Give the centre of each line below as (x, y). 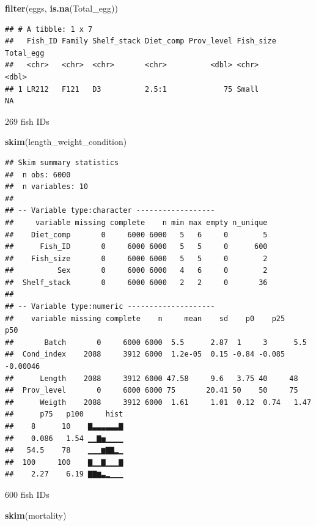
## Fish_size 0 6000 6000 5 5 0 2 (136, 258)
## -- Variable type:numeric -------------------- (110, 307)
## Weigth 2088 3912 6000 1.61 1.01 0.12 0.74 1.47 (158, 402)
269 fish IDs (27, 121)
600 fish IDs (27, 494)
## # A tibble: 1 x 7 (49, 29)
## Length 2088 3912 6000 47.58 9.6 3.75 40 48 (152, 378)
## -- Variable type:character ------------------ (110, 211)
